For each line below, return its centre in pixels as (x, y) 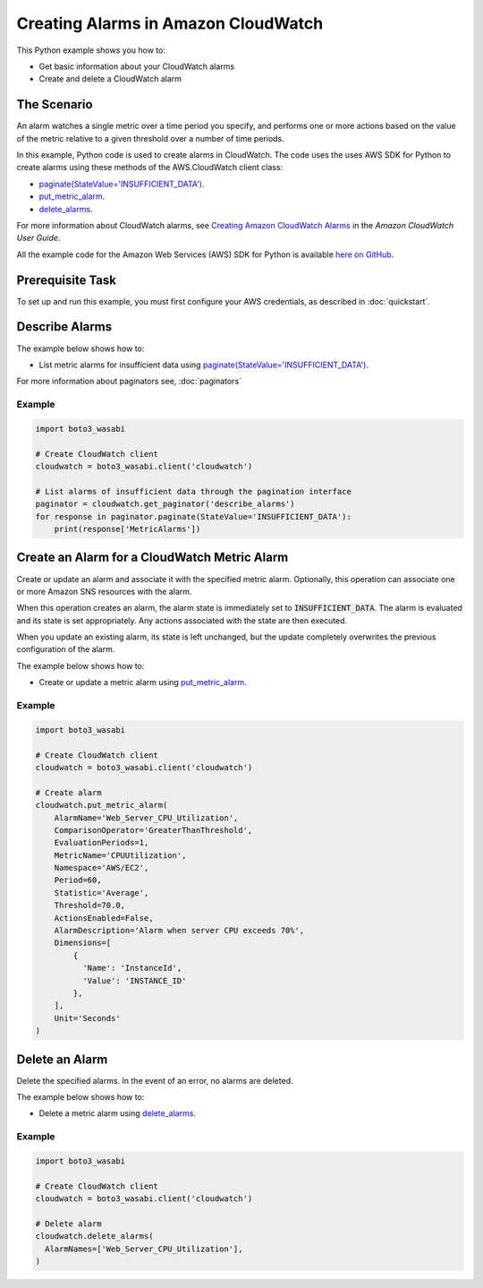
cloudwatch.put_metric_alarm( (102, 805)
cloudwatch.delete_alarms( (94, 1236)
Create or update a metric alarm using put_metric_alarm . (143, 683)
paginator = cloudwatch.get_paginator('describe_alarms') (165, 504)
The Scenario (55, 104)
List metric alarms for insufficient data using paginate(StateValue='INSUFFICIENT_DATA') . (203, 365)
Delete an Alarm (62, 1059)
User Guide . (38, 238)
